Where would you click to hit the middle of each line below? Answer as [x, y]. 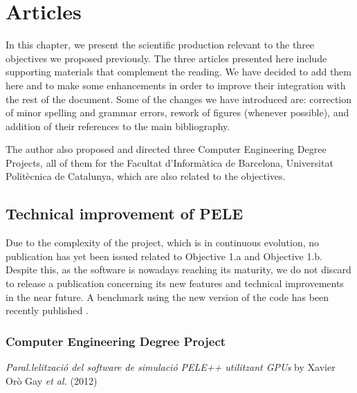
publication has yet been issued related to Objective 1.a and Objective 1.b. [164, 256]
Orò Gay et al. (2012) [52, 380]
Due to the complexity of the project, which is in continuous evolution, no [163, 243]
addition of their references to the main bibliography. [118, 126]
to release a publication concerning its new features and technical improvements [175, 283]
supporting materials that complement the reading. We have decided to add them [178, 72]
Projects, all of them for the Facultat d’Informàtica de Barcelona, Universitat [170, 162]
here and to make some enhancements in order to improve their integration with [176, 85]
